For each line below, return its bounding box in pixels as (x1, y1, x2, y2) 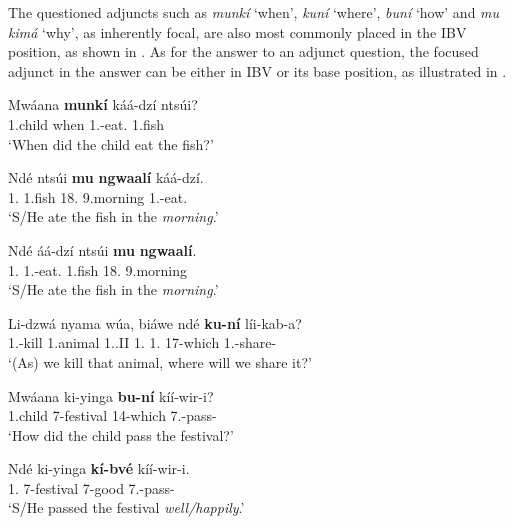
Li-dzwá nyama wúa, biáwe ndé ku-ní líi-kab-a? (8, 312, 302, 333)
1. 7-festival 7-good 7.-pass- (8, 477, 175, 498)
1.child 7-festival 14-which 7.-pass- (8, 405, 217, 426)
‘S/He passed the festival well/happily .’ (8, 497, 245, 518)
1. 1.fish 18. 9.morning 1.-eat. (8, 186, 188, 207)
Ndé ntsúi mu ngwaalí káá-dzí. (8, 167, 204, 188)
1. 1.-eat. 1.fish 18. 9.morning (8, 259, 188, 280)
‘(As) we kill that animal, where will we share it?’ (8, 351, 312, 372)
